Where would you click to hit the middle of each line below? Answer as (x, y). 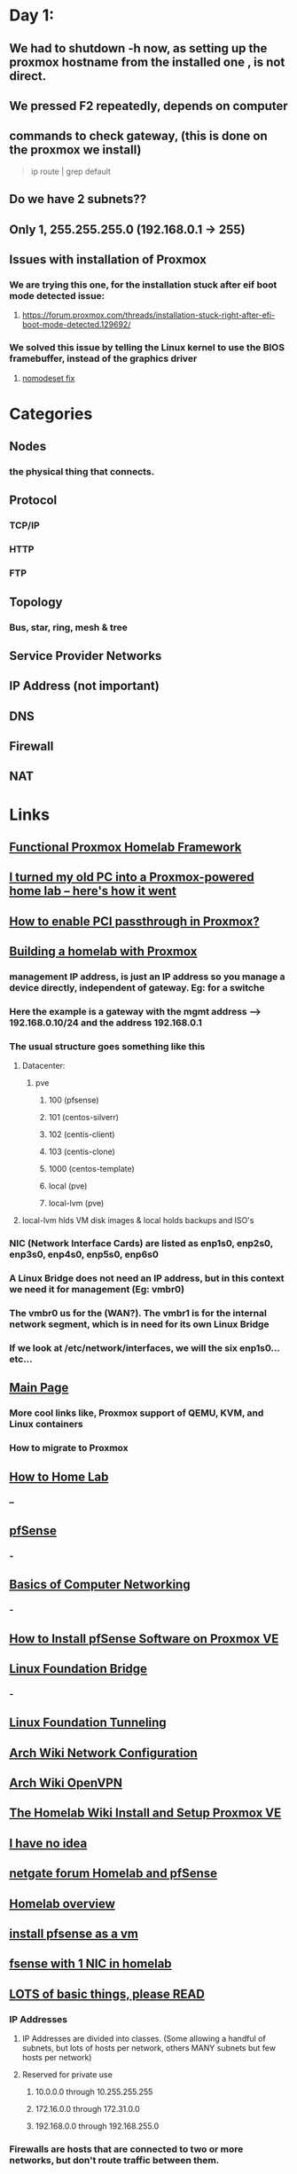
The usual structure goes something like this (107, 1046)
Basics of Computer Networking (100, 1585)
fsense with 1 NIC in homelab (90, 1964)
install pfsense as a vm (74, 1934)
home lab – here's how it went (93, 891)
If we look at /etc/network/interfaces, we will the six (123, 1348)
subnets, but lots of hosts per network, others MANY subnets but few (149, 2048)
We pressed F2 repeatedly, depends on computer (148, 106)
